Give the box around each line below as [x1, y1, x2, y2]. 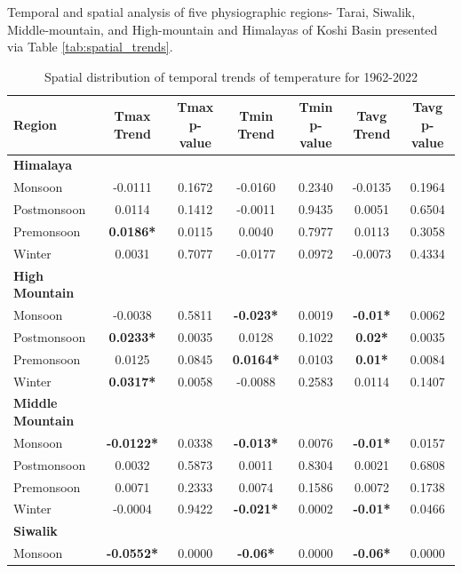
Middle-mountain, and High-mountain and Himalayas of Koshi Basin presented [7, 20, 438, 38]
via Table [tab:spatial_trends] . [7, 37, 173, 56]
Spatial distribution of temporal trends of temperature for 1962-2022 [44, 67, 418, 85]
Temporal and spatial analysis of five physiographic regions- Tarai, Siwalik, [7, 3, 416, 20]
